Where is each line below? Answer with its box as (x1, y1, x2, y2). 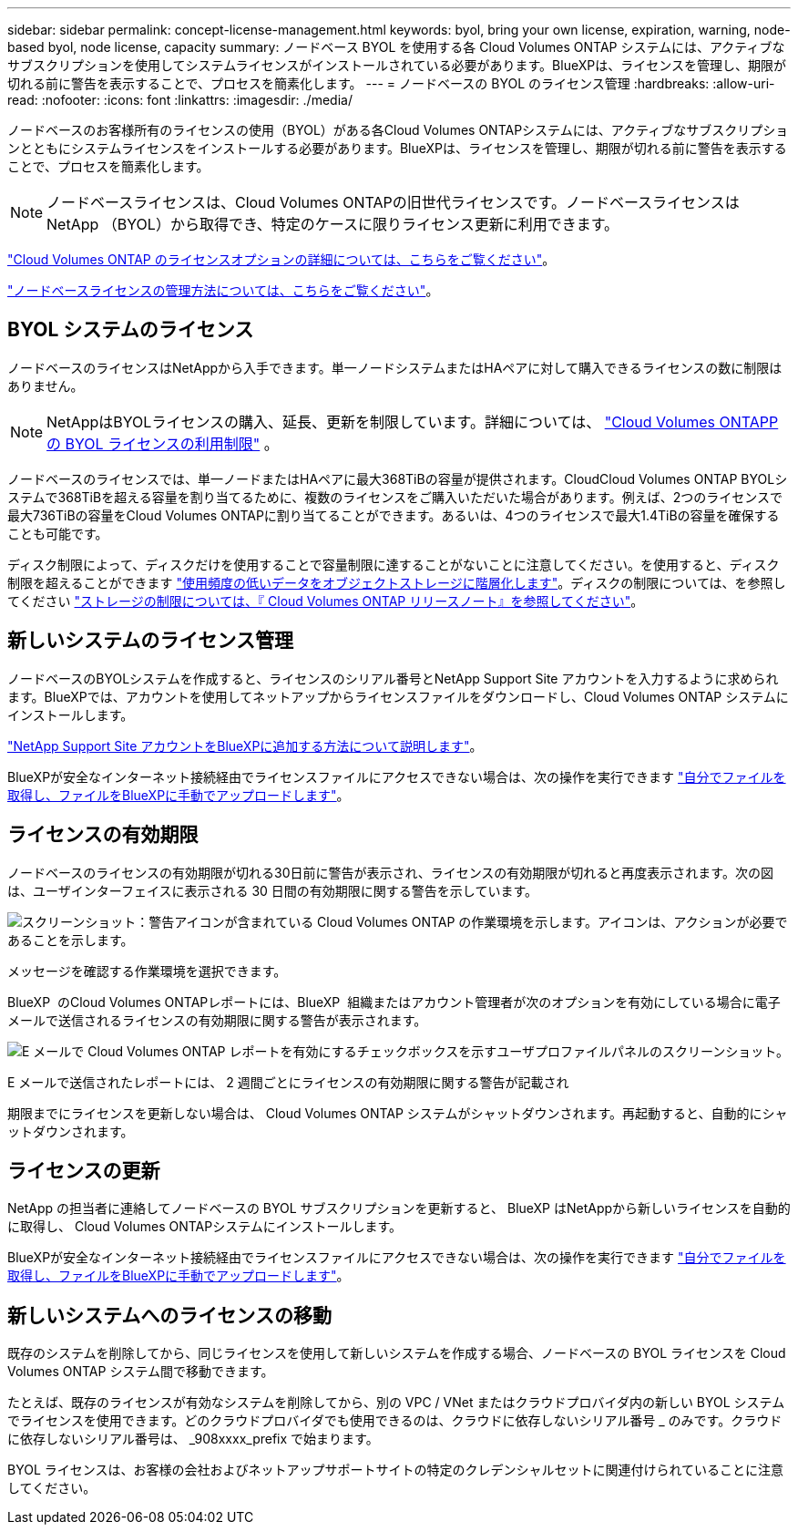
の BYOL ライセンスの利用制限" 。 (46, 434, 279, 453)
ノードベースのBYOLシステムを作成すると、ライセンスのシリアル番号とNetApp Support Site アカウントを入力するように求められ (7, 670, 779, 686)
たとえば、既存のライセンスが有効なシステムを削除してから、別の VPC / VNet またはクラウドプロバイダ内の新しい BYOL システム (7, 1394, 785, 1411)
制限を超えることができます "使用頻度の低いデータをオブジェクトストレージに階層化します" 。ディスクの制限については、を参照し (7, 574, 786, 591)
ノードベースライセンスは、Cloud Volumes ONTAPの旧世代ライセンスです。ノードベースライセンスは (46, 193, 740, 211)
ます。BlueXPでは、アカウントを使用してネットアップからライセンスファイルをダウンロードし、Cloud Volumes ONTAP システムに (7, 688, 789, 704)
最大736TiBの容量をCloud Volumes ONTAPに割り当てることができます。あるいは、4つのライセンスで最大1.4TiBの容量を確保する (7, 507, 780, 523)
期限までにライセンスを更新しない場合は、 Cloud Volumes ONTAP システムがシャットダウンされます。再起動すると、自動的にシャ (7, 1105, 788, 1121)
